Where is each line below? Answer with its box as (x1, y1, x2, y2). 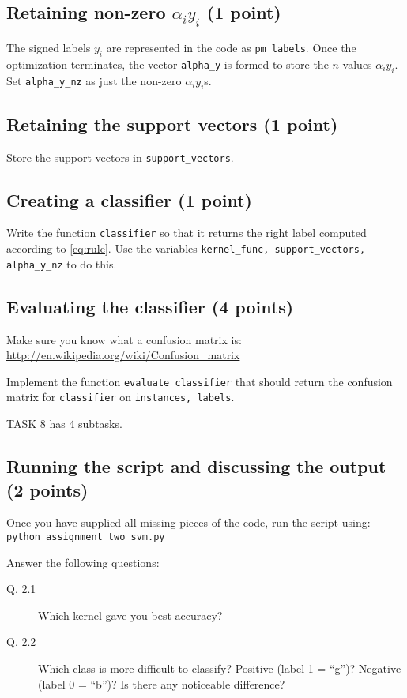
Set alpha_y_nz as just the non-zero (6, 72, 182, 88)
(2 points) (6, 477, 89, 501)
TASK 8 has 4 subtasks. (6, 415, 122, 432)
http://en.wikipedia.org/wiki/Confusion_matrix (6, 347, 240, 363)
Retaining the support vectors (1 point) (6, 111, 338, 136)
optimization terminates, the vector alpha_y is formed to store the (6, 55, 329, 72)
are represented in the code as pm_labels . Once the (106, 39, 356, 55)
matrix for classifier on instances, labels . (6, 388, 235, 405)
